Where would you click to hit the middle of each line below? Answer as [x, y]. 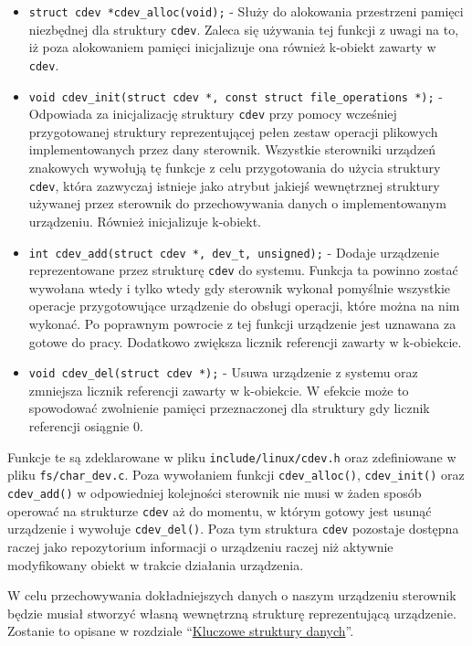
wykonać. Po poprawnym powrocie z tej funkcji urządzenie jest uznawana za [242, 323]
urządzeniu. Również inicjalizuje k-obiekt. [145, 221]
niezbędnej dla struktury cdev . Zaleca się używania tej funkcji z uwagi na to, [244, 29]
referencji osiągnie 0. [86, 426]
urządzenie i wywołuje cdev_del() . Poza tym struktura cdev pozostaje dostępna [233, 529]
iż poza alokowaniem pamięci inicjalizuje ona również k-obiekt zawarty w [232, 47]
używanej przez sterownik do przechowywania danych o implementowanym [237, 203]
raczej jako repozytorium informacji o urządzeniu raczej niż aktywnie [200, 546]
